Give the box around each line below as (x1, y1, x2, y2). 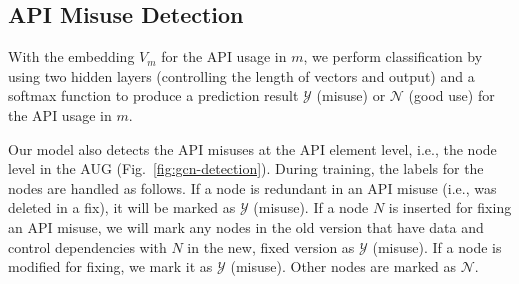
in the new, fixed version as (187, 236, 355, 257)
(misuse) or (316, 85, 386, 106)
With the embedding (8, 46, 135, 67)
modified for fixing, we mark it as (8, 256, 213, 277)
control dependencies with (8, 236, 167, 257)
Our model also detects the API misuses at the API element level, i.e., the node (8, 138, 497, 159)
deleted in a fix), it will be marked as (8, 197, 236, 218)
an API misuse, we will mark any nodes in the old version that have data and (8, 216, 484, 237)
